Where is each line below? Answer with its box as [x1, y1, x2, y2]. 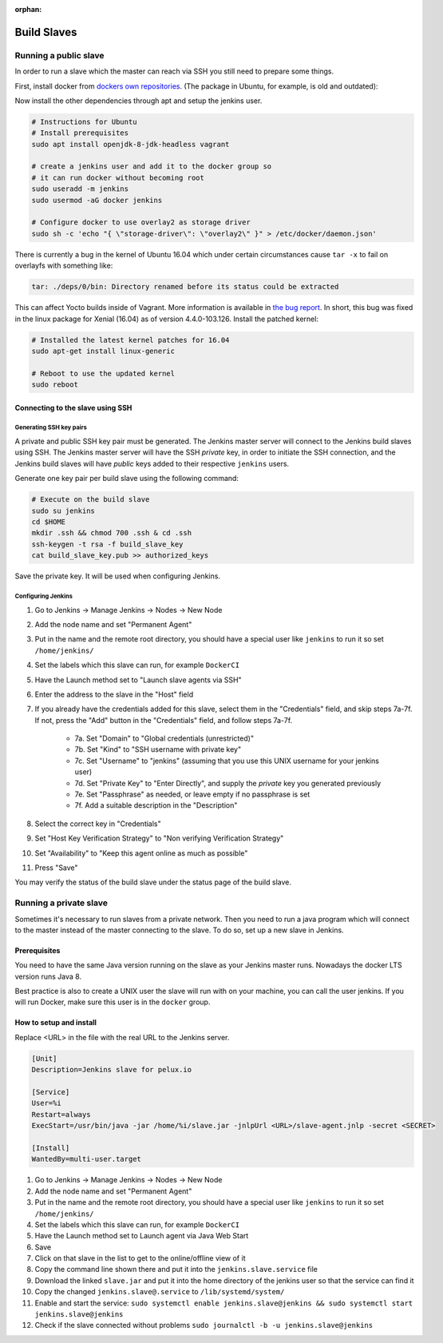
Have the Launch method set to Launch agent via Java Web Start [34, 1231, 249, 1241]
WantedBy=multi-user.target [31, 1154, 141, 1164]
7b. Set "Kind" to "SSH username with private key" [74, 745, 242, 754]
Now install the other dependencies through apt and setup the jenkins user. [14, 96, 263, 105]
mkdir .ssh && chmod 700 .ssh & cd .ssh [31, 528, 192, 538]
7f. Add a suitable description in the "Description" [74, 801, 238, 810]
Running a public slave [14, 50, 105, 61]
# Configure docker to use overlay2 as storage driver [31, 218, 251, 227]
